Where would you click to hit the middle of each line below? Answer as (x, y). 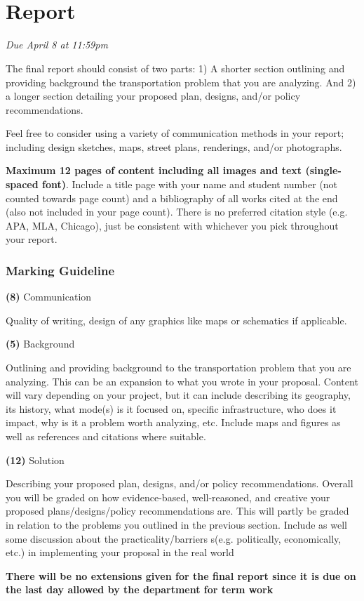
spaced (22, 184)
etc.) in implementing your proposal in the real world (120, 552)
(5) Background (40, 344)
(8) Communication (49, 297)
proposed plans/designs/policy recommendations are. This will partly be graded (177, 511)
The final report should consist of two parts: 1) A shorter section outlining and (175, 68)
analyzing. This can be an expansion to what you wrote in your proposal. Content (182, 381)
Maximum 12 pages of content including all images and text (154, 170)
